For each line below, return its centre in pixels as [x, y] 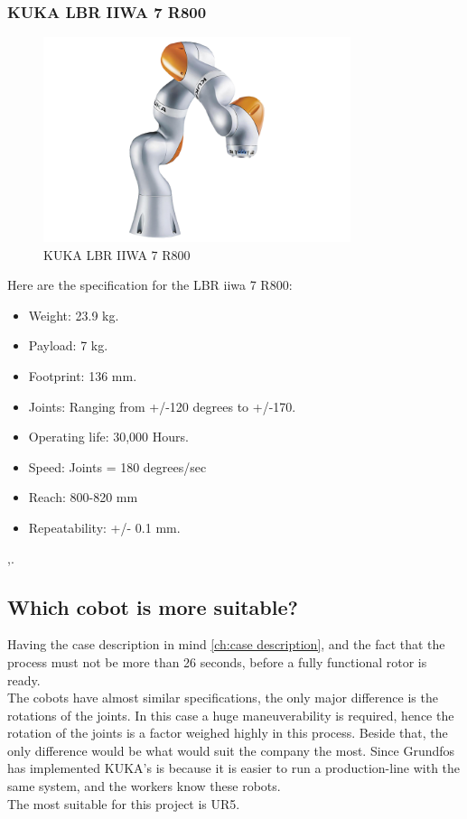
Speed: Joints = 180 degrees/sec [117, 466]
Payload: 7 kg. [68, 345]
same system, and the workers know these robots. [144, 786]
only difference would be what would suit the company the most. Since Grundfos [231, 750]
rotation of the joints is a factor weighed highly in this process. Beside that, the [228, 733]
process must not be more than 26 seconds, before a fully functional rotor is [217, 661]
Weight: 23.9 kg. [74, 315]
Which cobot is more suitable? [153, 606]
